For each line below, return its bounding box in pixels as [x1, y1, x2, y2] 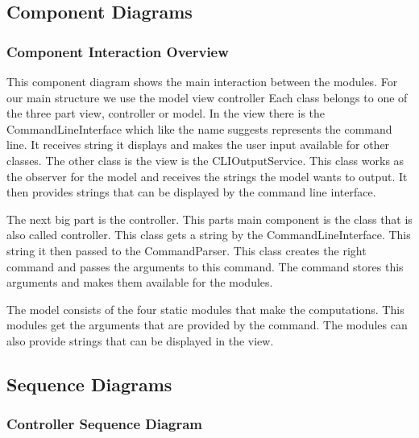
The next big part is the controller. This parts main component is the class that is [6, 210, 413, 227]
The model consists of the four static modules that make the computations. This [6, 300, 404, 317]
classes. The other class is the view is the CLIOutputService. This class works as [6, 151, 404, 168]
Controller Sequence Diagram [6, 414, 203, 434]
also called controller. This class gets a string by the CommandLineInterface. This [6, 226, 411, 243]
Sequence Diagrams [6, 371, 172, 396]
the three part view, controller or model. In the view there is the [6, 105, 326, 122]
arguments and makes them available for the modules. [6, 274, 273, 291]
